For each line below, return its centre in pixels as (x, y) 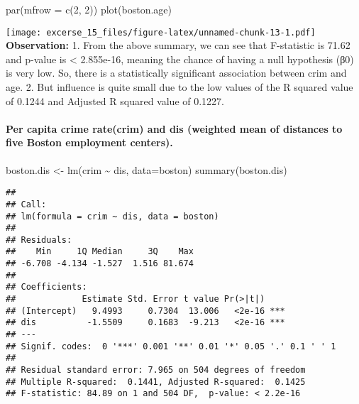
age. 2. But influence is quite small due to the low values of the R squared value (179, 87)
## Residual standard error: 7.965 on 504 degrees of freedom (156, 370)
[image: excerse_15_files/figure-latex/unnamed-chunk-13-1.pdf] (161, 32)
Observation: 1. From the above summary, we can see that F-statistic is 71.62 (178, 45)
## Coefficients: (46, 287)
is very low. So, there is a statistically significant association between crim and (176, 73)
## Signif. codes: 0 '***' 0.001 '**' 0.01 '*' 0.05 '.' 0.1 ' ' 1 (171, 346)
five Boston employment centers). (89, 142)
